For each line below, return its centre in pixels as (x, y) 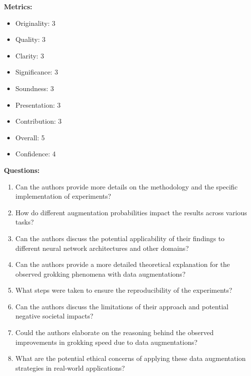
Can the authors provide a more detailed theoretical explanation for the (123, 264)
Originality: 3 (35, 23)
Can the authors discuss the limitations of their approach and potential (122, 306)
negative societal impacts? (54, 316)
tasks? (25, 222)
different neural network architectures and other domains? (102, 248)
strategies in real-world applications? (70, 367)
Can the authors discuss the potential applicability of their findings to (120, 238)
